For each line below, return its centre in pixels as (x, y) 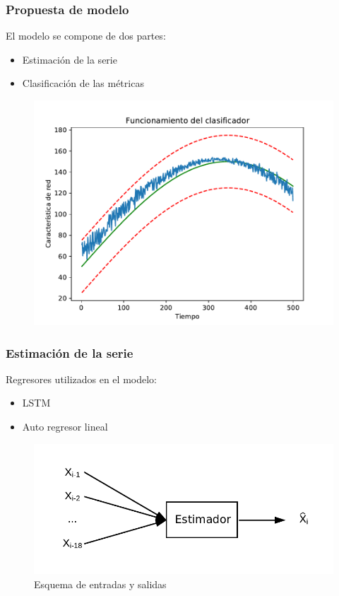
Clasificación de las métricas (83, 83)
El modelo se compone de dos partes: (86, 36)
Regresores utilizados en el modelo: (81, 379)
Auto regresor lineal (65, 426)
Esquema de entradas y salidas (100, 584)
